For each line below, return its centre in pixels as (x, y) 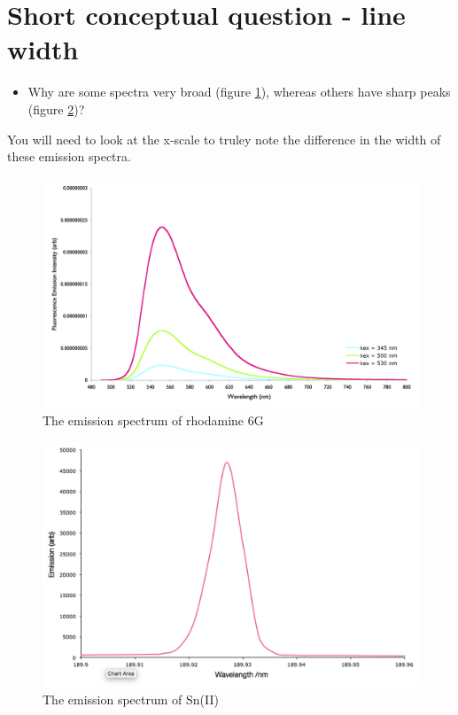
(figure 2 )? (56, 109)
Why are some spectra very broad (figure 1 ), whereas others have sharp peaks (239, 92)
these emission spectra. (69, 156)
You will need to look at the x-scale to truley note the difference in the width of (224, 139)
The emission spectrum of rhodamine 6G (153, 420)
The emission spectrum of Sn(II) (131, 699)
